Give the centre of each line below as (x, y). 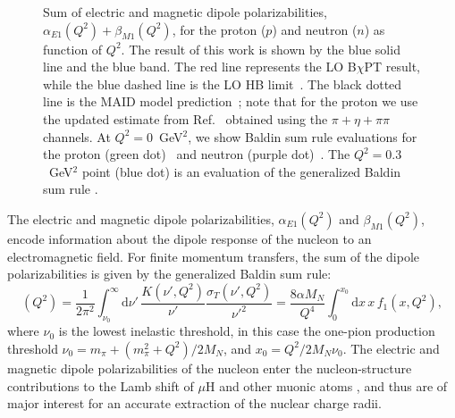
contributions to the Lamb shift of (101, 385)
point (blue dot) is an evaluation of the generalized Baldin (241, 171)
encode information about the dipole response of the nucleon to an (190, 238)
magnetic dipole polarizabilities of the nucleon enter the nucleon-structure (210, 368)
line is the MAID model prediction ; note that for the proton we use (231, 101)
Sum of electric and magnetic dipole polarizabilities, (185, 12)
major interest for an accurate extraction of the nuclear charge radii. (194, 403)
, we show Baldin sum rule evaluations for (303, 136)
